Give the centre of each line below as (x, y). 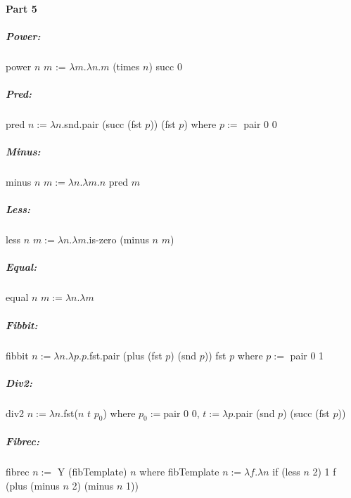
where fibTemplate (179, 472)
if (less (286, 472)
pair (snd (255, 413)
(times (126, 66)
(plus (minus (33, 485)
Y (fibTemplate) (92, 472)
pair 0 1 (307, 355)
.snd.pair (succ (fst (102, 123)
